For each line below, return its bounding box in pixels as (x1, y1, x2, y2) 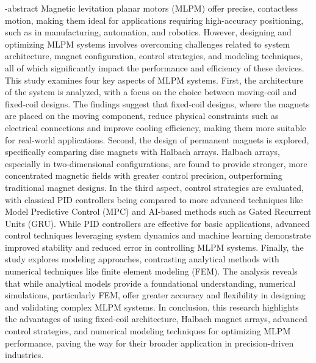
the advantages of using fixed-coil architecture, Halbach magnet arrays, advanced (5, 312, 307, 325)
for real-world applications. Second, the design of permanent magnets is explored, (5, 133, 309, 146)
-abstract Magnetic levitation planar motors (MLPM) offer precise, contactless (5, 2, 298, 14)
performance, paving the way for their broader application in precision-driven (5, 336, 294, 349)
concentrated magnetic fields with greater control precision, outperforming (5, 169, 282, 182)
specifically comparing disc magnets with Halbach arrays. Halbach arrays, (5, 145, 280, 158)
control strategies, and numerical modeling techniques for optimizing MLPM (5, 325, 291, 337)
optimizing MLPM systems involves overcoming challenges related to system (5, 37, 290, 50)
